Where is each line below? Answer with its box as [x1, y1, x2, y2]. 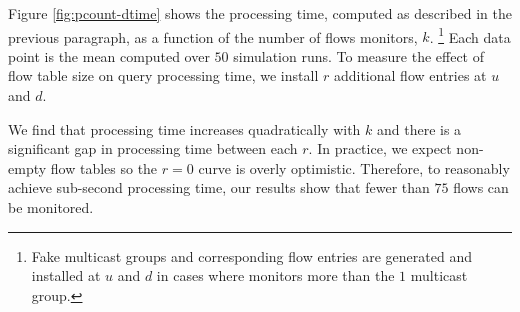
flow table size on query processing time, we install [8, 65, 319, 86]
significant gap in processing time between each [8, 138, 298, 159]
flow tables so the [50, 157, 158, 178]
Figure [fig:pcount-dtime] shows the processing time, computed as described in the [8, 3, 512, 23]
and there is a [377, 118, 462, 139]
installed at [31, 265, 101, 286]
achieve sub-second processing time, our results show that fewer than [8, 177, 430, 198]
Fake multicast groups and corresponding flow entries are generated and [31, 245, 472, 266]
